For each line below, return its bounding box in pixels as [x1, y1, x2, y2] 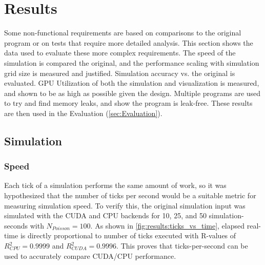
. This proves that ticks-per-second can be [116, 240, 248, 251]
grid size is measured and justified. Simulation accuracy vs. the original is [4, 67, 235, 78]
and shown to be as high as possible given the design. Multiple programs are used [4, 87, 261, 98]
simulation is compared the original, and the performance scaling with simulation [4, 57, 259, 68]
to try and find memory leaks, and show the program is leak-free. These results [4, 98, 253, 108]
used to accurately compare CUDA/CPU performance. [4, 250, 176, 261]
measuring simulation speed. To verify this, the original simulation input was [4, 200, 246, 211]
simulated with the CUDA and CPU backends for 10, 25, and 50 [4, 210, 207, 221]
